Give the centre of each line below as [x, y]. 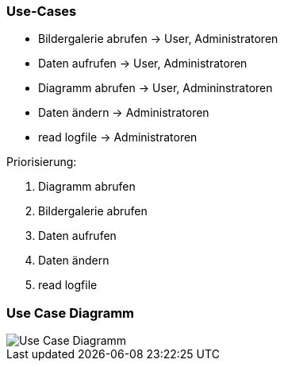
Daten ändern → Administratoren [124, 113]
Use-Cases [42, 11]
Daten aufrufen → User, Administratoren [143, 64]
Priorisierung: [42, 162]
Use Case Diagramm [71, 313]
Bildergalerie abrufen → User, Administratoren [158, 39]
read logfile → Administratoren [118, 137]
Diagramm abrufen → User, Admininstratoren [155, 88]
